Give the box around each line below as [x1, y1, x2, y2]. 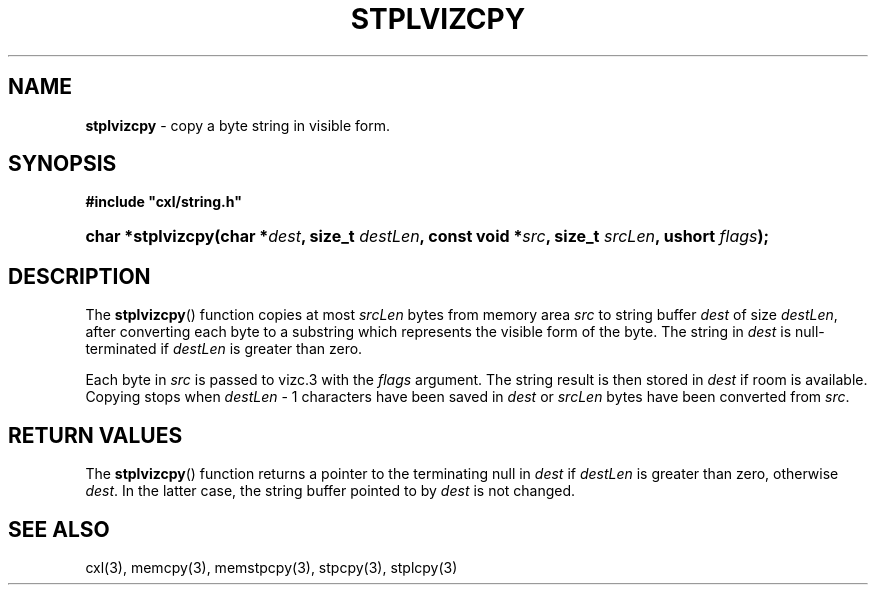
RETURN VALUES [8, 422, 183, 448]
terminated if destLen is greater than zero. [85, 340, 363, 358]
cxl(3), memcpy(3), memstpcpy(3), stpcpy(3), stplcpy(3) [85, 558, 458, 576]
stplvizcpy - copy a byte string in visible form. [85, 116, 391, 134]
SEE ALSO [8, 516, 110, 542]
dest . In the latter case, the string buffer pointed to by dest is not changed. [85, 482, 576, 500]
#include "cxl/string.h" [85, 193, 242, 211]
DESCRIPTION [8, 263, 151, 289]
